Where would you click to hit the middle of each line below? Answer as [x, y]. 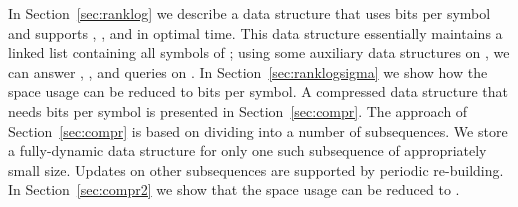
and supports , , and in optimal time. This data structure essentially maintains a [255, 32]
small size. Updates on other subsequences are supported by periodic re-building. [256, 169]
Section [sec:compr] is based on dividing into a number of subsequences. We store [258, 130]
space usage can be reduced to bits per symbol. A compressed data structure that [258, 91]
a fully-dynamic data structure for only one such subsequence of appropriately [247, 150]
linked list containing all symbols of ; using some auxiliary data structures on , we [259, 52]
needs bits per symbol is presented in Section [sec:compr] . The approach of [238, 110]
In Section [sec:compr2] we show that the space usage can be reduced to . [234, 189]
